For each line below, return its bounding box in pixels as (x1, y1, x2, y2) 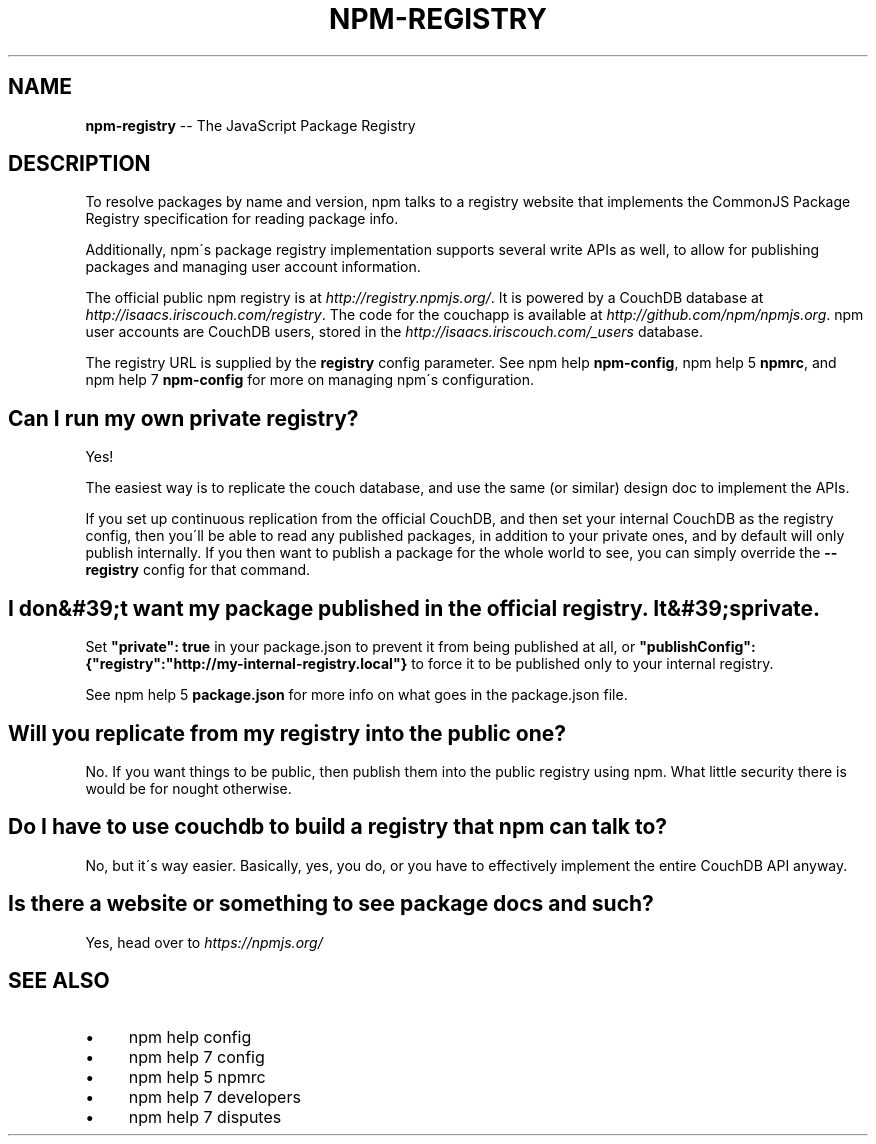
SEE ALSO (8, 968, 110, 994)
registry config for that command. (85, 561, 311, 579)
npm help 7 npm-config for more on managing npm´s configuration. (85, 371, 534, 389)
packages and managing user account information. (85, 258, 421, 276)
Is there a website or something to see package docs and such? (8, 891, 654, 917)
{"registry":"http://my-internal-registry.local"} (85, 655, 408, 673)
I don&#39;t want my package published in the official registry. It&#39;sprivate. (8, 595, 821, 621)
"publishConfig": (639, 638, 756, 656)
